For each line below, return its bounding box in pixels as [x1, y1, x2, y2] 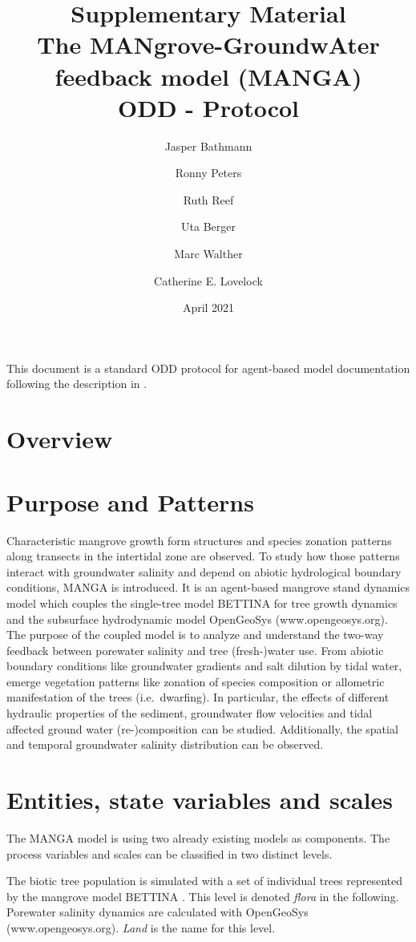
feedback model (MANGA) [55, 59, 362, 92]
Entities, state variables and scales [6, 783, 394, 816]
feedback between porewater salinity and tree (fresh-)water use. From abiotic [6, 641, 384, 658]
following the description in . [6, 375, 147, 392]
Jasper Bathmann [164, 137, 252, 154]
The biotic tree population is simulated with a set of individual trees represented [6, 872, 403, 889]
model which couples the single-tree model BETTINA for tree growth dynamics [6, 594, 398, 611]
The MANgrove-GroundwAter [37, 28, 380, 61]
